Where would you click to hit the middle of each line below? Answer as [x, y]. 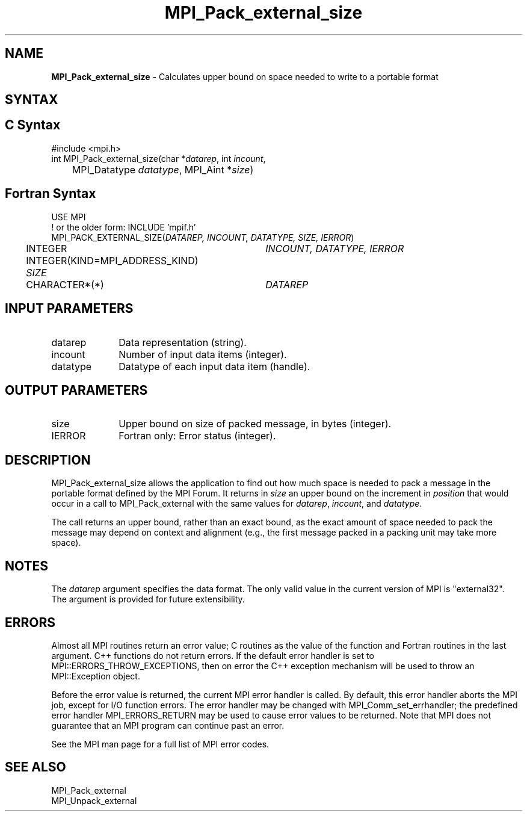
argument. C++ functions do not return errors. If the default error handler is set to [213, 655]
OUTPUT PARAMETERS [76, 390]
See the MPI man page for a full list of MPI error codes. [160, 744]
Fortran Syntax [51, 194]
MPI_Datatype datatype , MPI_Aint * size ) [163, 169]
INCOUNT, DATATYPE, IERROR [335, 248]
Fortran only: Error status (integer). [197, 436]
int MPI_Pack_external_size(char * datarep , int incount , [159, 158]
